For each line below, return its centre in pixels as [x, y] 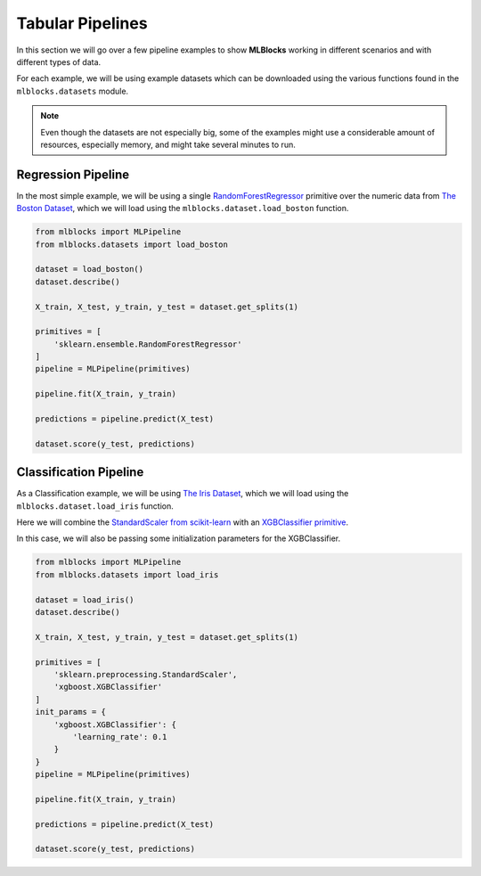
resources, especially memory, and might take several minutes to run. [168, 144]
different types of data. [59, 61]
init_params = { [71, 712]
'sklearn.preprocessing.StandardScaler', [146, 674]
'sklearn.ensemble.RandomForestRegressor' [148, 344]
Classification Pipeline [80, 472]
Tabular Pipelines [82, 23]
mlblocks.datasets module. [73, 91]
